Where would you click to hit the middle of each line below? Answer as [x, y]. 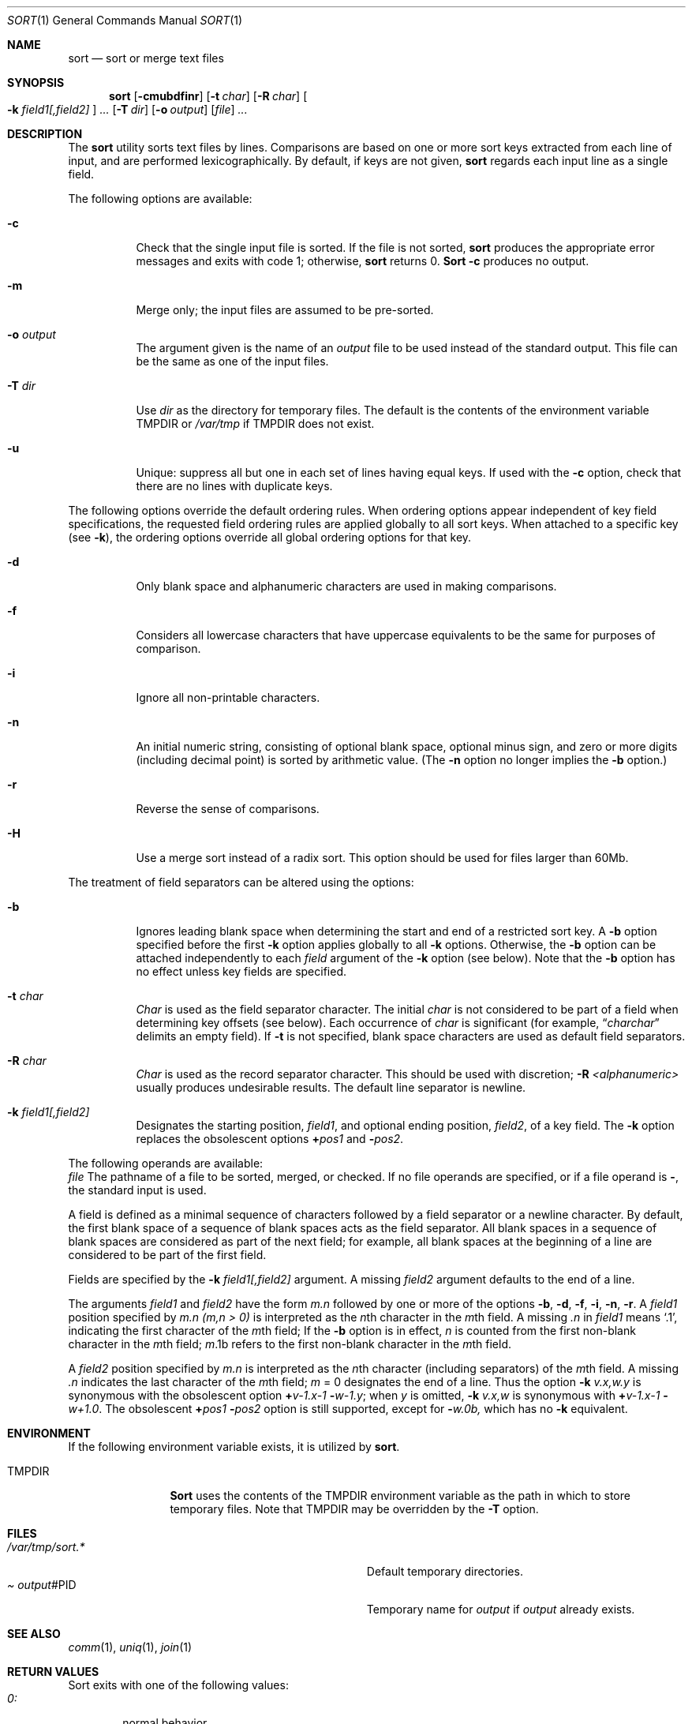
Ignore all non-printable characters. [228, 697]
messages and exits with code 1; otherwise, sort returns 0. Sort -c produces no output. [363, 261]
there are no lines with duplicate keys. [234, 486]
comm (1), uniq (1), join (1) [130, 1647]
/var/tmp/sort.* [46, 1547]
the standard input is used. [137, 1190]
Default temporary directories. [445, 1571]
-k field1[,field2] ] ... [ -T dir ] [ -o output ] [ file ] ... [127, 109]
